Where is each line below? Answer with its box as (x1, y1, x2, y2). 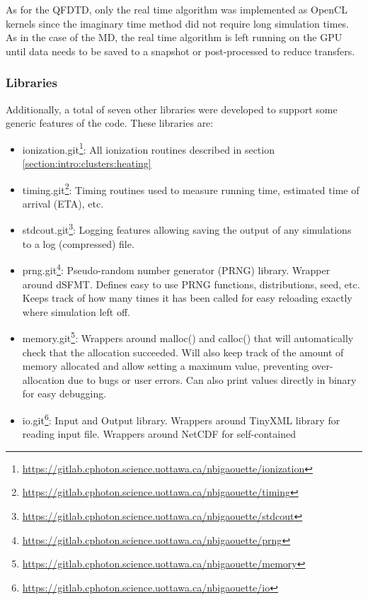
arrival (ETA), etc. (22, 196, 104, 210)
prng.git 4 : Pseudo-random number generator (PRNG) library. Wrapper (22, 261, 330, 277)
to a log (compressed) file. (22, 236, 134, 251)
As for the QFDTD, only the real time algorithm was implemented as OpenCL (6, 2, 347, 16)
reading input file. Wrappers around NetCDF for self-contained (22, 426, 296, 441)
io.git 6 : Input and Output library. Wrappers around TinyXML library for (22, 410, 340, 427)
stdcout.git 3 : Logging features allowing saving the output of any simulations (22, 220, 352, 237)
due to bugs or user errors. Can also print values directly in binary (67, 372, 357, 387)
